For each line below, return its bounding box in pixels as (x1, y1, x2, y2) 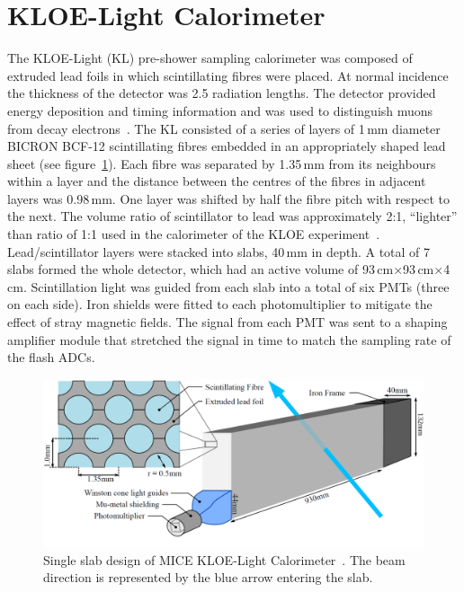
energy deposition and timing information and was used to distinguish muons (7, 101, 433, 119)
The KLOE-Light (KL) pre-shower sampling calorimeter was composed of (7, 49, 413, 67)
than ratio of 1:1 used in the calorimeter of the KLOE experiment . (7, 225, 380, 243)
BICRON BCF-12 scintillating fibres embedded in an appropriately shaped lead (7, 137, 446, 155)
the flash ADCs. (7, 348, 95, 367)
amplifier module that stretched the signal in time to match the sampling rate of (7, 330, 451, 349)
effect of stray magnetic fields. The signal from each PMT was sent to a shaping (7, 313, 448, 331)
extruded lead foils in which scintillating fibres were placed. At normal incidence (7, 66, 449, 84)
